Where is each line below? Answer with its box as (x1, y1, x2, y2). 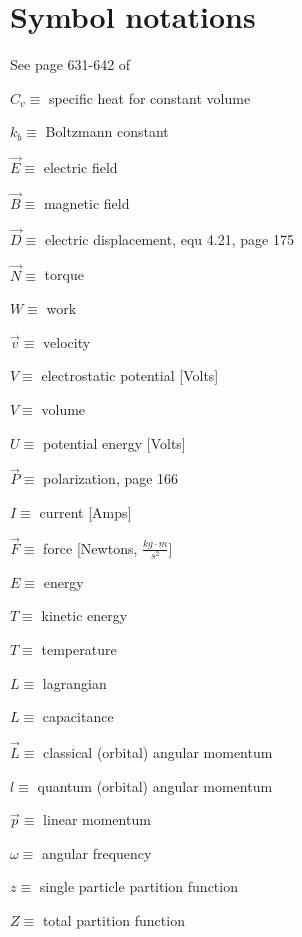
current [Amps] (39, 501, 132, 522)
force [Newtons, (43, 537, 138, 558)
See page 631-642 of (10, 54, 131, 75)
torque (44, 264, 84, 285)
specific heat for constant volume (48, 87, 251, 108)
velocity (43, 331, 91, 352)
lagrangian (42, 672, 107, 693)
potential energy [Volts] (42, 432, 186, 453)
